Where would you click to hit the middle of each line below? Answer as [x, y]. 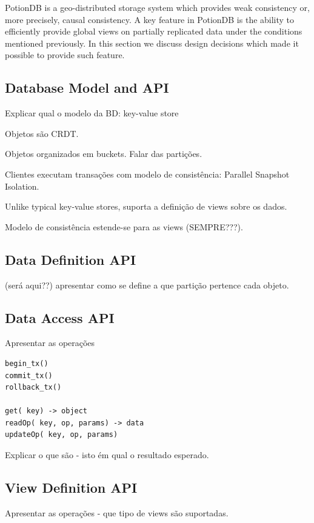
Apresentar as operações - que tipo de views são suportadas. [117, 512]
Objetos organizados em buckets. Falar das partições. [104, 154]
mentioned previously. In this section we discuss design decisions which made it [152, 43]
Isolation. [22, 186]
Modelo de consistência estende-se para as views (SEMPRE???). [124, 226]
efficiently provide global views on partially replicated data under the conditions [154, 31]
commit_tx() [29, 375]
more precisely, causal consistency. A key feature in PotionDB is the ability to [150, 19]
